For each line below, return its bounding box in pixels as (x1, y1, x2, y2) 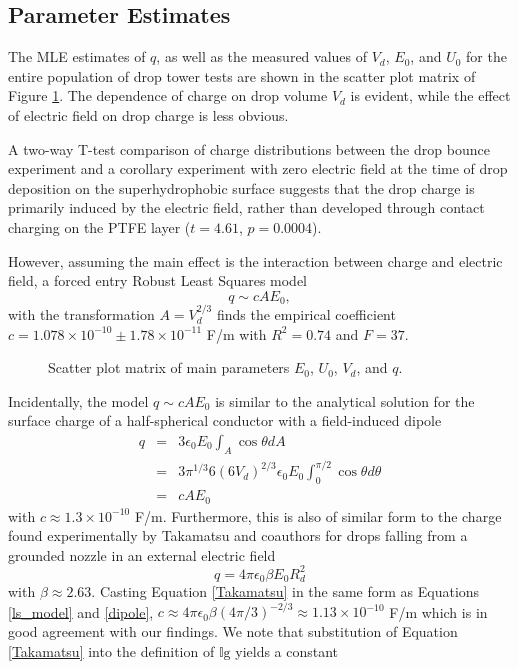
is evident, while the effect (350, 85, 511, 106)
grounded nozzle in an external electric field (8, 544, 276, 565)
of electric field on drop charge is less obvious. (8, 104, 289, 125)
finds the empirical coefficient (216, 304, 396, 324)
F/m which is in (389, 601, 488, 622)
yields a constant (235, 640, 339, 661)
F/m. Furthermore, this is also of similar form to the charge (134, 505, 502, 526)
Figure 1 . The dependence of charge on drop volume (8, 85, 328, 106)
